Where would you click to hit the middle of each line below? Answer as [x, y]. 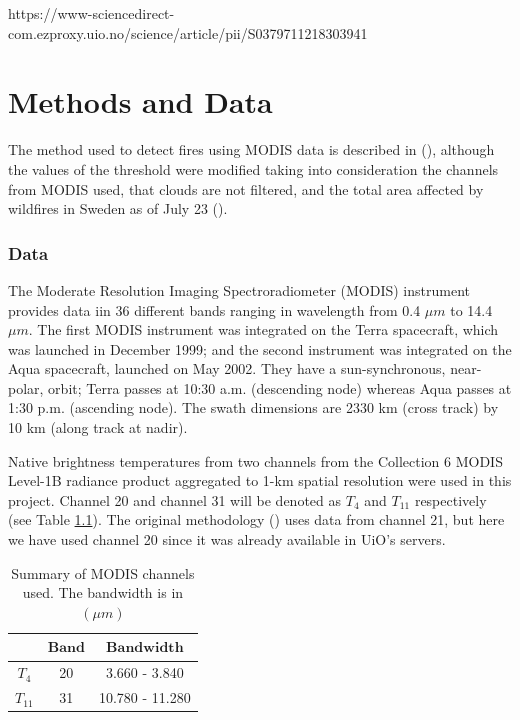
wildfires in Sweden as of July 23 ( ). [118, 208]
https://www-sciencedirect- [91, 13]
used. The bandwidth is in [103, 592]
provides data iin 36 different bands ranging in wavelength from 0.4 [214, 309]
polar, [26, 387]
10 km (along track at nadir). [98, 427]
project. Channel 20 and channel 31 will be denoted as [175, 499]
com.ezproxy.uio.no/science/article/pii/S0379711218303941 [188, 32]
